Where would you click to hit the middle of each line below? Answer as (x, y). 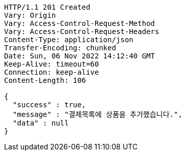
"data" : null (41, 123)
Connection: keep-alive (52, 72)
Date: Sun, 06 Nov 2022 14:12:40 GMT (80, 56)
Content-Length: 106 (45, 80)
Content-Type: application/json (69, 40)
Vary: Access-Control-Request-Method (80, 23)
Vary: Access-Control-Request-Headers (82, 32)
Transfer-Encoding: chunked (60, 48)
